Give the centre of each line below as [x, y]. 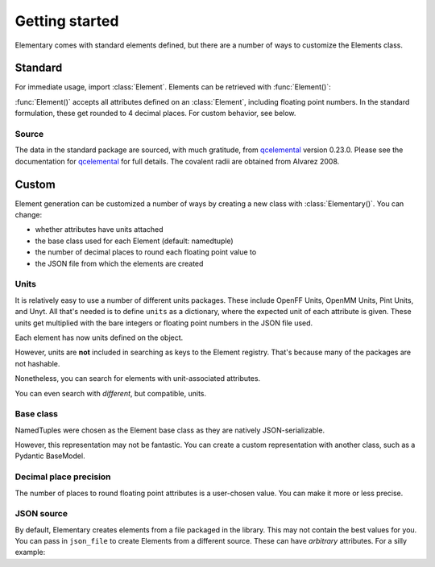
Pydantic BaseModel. [50, 456]
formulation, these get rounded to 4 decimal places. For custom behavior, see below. [155, 114]
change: [29, 215]
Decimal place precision [63, 477]
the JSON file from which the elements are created [119, 263]
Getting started [67, 21]
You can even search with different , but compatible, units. [111, 393]
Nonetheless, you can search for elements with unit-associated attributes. [138, 379]
